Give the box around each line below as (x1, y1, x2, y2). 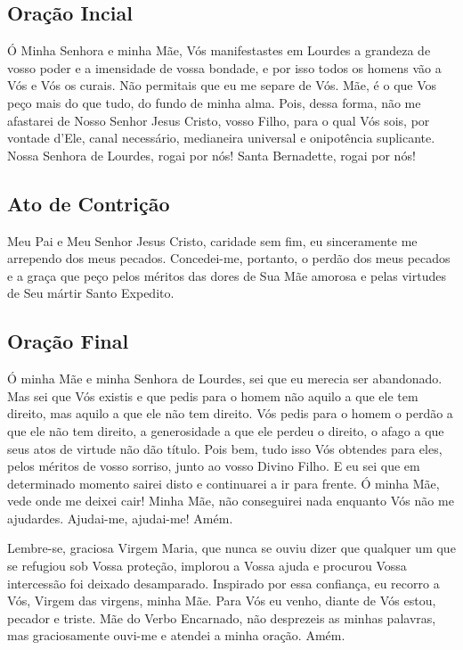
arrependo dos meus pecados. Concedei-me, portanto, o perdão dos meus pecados (7, 249, 451, 267)
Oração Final (7, 327, 129, 355)
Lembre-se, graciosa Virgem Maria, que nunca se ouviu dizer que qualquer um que (7, 539, 456, 557)
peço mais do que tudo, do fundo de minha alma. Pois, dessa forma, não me (7, 93, 421, 111)
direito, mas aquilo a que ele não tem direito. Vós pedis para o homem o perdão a (7, 404, 453, 423)
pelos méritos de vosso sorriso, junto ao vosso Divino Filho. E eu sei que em (7, 457, 420, 475)
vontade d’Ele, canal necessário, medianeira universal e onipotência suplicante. (7, 128, 435, 147)
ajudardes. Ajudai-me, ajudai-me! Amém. (7, 508, 233, 527)
